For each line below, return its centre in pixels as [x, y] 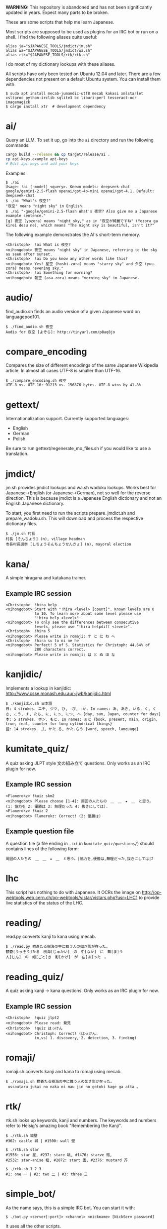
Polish [19, 439]
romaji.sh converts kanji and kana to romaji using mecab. [64, 1072]
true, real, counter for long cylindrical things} [59, 724]
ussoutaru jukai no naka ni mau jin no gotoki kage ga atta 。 [74, 1087]
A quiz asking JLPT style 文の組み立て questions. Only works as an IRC [78, 763]
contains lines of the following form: [42, 849]
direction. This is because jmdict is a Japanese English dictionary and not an [84, 498]
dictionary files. [22, 524]
